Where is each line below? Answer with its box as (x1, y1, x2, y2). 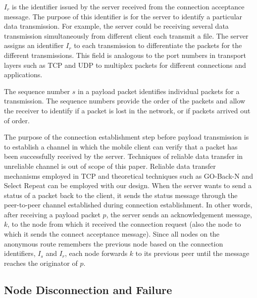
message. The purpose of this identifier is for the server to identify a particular (4, 11, 243, 21)
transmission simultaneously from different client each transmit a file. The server (4, 30, 249, 41)
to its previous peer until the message (135, 248, 250, 258)
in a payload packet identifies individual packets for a (78, 86, 240, 96)
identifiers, (4, 248, 36, 258)
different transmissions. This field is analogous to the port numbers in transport (4, 50, 247, 60)
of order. (4, 115, 30, 125)
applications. (4, 69, 43, 80)
